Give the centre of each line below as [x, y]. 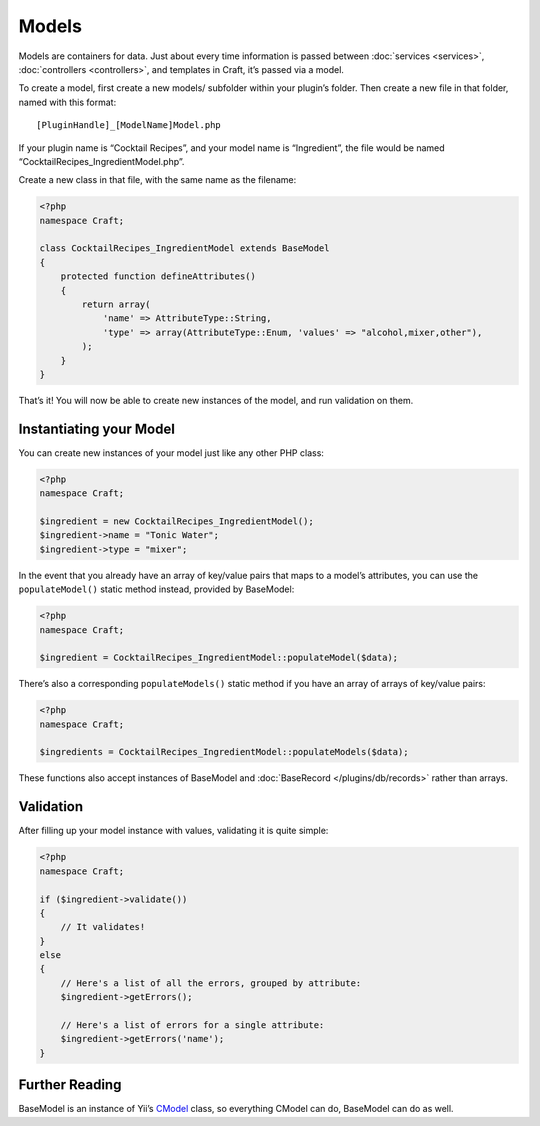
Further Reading [70, 1085]
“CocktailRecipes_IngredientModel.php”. [101, 161]
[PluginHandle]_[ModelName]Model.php [129, 125]
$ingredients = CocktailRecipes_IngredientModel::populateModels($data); [224, 752]
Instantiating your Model [96, 428]
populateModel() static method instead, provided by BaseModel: [156, 589]
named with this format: [67, 102]
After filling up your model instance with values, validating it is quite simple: [173, 831]
